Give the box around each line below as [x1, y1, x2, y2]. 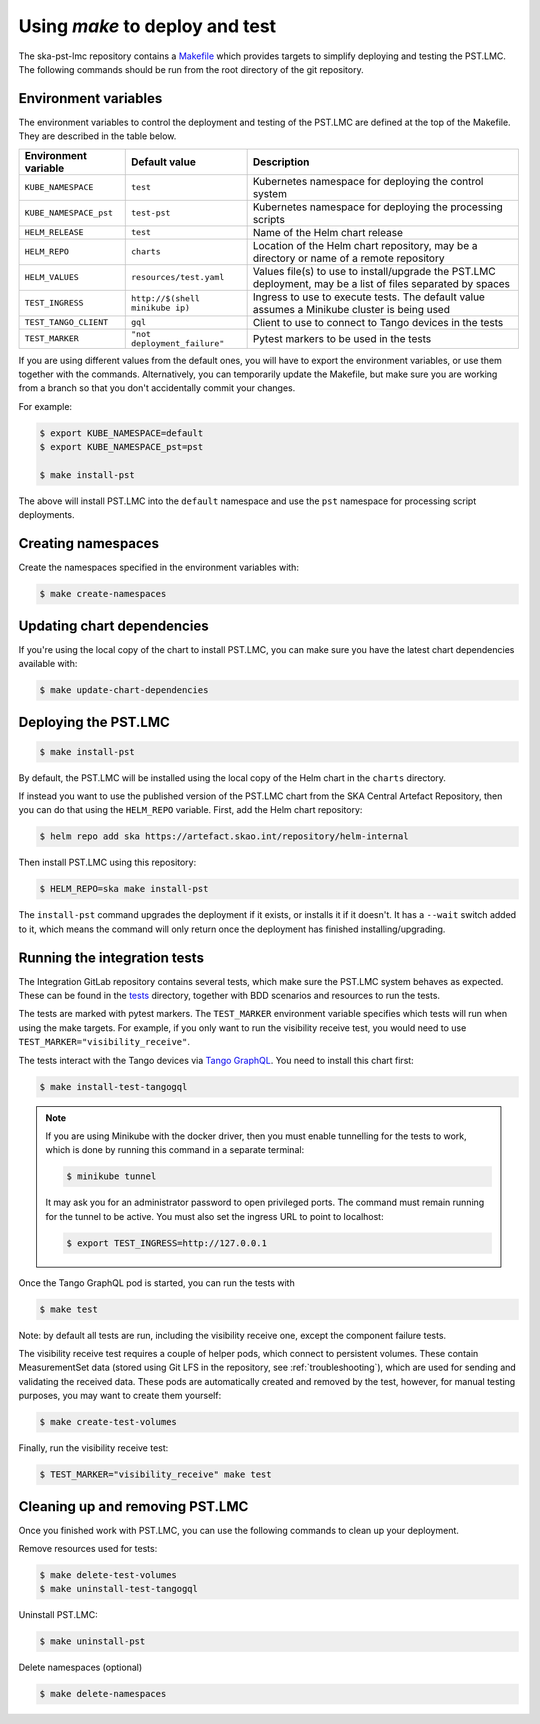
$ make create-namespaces [39, 588, 167, 600]
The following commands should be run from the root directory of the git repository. [18, 63, 364, 75]
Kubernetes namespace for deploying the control [252, 174, 484, 188]
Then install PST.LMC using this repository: [18, 856, 197, 869]
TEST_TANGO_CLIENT [24, 317, 109, 328]
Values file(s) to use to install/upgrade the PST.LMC [252, 264, 496, 278]
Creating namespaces [18, 535, 160, 552]
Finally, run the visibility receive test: [18, 1442, 169, 1454]
